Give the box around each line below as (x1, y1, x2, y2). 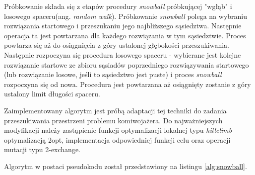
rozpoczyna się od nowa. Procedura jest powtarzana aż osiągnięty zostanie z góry (4, 79, 251, 89)
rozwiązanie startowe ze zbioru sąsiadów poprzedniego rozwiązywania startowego (4, 59, 249, 70)
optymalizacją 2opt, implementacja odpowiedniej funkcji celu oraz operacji (4, 134, 231, 145)
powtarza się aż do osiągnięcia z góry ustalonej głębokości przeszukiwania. (4, 40, 229, 50)
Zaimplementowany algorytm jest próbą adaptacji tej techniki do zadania (4, 105, 227, 115)
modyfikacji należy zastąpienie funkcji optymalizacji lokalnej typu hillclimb (4, 125, 232, 135)
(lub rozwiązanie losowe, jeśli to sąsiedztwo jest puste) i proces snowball (4, 69, 222, 80)
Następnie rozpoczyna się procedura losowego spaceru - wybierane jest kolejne (4, 49, 241, 60)
